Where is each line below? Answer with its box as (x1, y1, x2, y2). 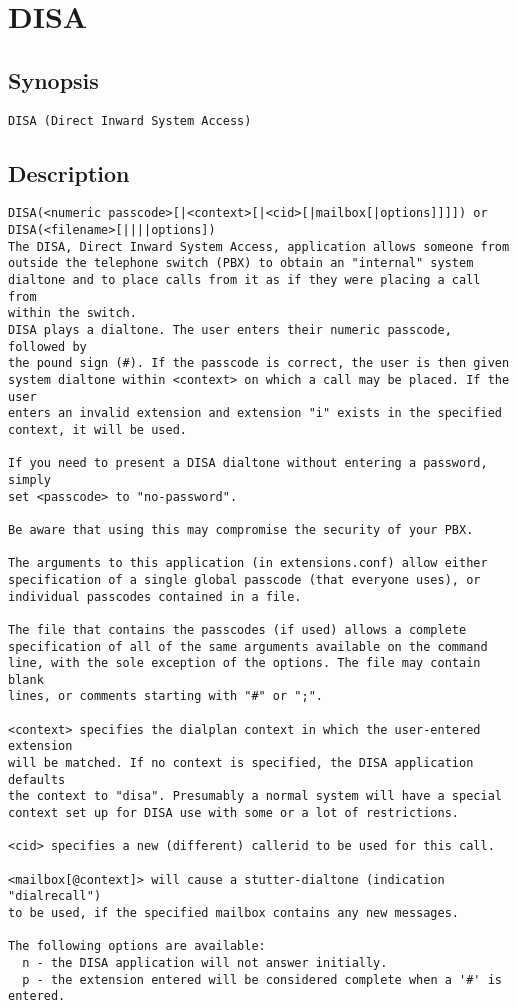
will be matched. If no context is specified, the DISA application (8, 756, 474, 771)
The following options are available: (8, 939, 266, 954)
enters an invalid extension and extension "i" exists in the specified (8, 406, 502, 421)
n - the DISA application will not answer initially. (22, 955, 388, 970)
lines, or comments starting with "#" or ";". (8, 689, 323, 704)
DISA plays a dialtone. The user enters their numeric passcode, (8, 323, 452, 338)
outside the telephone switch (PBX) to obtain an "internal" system (8, 256, 474, 271)
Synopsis (8, 64, 99, 95)
